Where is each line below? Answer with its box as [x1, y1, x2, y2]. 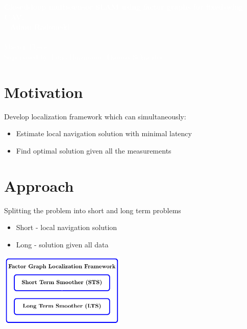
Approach [4, 175, 74, 196]
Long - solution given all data [16, 239, 109, 249]
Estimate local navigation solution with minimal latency [16, 128, 192, 139]
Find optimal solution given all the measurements [16, 145, 171, 156]
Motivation [4, 81, 83, 102]
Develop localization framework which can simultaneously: [4, 111, 186, 121]
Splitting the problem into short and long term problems [4, 205, 181, 215]
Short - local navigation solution [16, 222, 117, 233]
